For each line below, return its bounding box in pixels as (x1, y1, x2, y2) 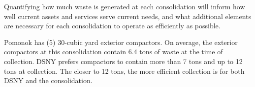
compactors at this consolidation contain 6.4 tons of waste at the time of (4, 46, 223, 57)
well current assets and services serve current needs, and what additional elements (4, 11, 252, 21)
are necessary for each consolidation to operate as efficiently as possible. (4, 21, 221, 31)
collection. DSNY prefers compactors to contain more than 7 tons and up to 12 (4, 56, 243, 66)
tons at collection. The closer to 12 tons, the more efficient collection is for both (4, 65, 245, 76)
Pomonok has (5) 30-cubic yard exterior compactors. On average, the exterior (4, 37, 238, 47)
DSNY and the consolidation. (4, 75, 93, 86)
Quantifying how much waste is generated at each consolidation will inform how (4, 1, 245, 11)
